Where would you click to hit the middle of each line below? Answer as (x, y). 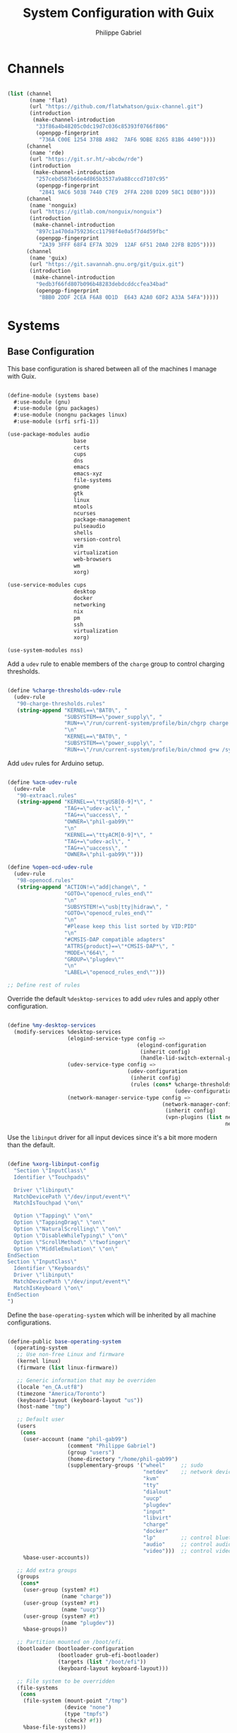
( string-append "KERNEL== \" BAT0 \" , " (72, 710)
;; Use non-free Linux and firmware (71, 1355)
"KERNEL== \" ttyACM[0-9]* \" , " (108, 835)
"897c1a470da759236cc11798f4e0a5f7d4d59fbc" (102, 232)
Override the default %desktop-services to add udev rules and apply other (114, 999)
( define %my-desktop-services (52, 1026)
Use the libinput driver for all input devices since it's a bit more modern (112, 1138)
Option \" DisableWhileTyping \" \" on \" (71, 1235)
